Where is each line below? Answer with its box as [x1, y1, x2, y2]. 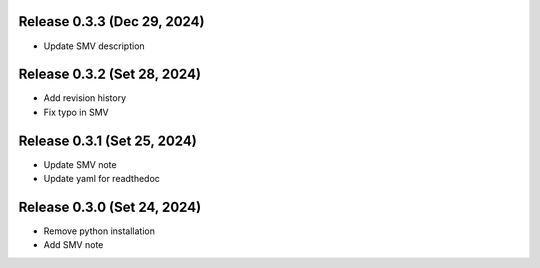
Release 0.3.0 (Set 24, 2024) [18, 198, 202, 215]
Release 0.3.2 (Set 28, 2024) [18, 66, 202, 83]
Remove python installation [43, 225, 155, 237]
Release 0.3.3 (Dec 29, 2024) [18, 13, 205, 30]
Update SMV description [43, 40, 145, 52]
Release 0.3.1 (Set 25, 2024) [18, 132, 197, 149]
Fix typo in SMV [43, 106, 109, 118]
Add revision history [43, 92, 127, 104]
